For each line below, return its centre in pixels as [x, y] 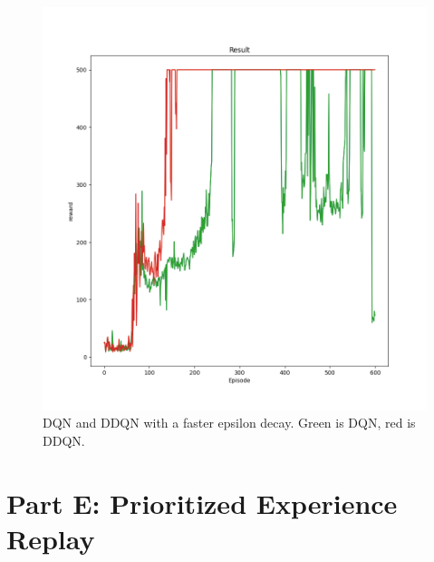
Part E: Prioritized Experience [202, 503]
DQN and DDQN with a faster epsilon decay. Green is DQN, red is [229, 423]
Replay [51, 538]
